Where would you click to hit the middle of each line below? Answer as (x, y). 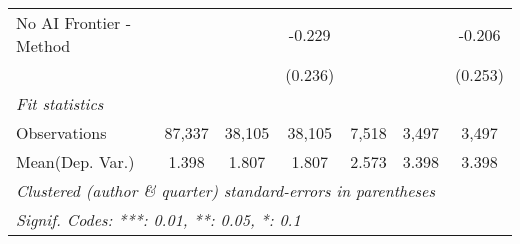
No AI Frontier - (73, 22)
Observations (61, 132)
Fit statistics (60, 103)
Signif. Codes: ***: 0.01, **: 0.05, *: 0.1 (158, 219)
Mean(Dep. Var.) (75, 161)
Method (43, 45)
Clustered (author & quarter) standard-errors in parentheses (225, 190)
